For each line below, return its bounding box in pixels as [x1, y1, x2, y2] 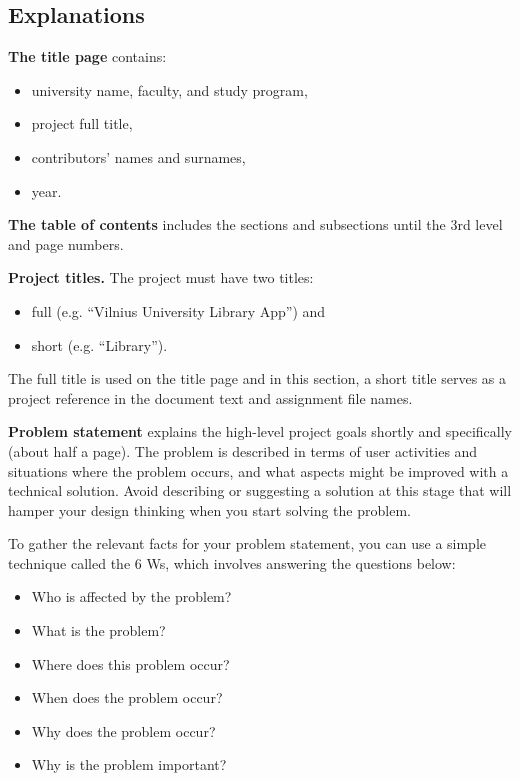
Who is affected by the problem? [31, 586, 232, 607]
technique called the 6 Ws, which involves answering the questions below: [8, 552, 456, 573]
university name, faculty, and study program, [31, 79, 308, 100]
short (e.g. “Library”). [31, 334, 168, 355]
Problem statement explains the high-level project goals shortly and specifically [8, 421, 512, 442]
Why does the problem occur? [31, 720, 216, 741]
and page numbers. [8, 233, 124, 254]
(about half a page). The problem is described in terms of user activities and [8, 440, 478, 461]
